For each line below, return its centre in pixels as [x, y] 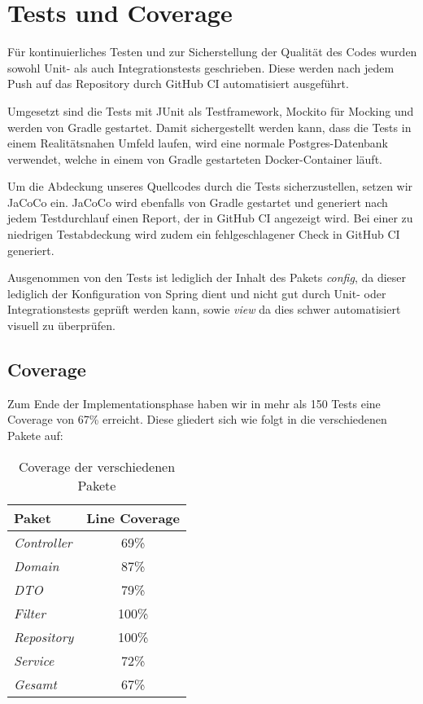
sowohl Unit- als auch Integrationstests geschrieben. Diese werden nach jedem [201, 67]
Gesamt [35, 684]
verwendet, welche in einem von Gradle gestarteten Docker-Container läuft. [195, 158]
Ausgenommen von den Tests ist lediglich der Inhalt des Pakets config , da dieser [207, 277]
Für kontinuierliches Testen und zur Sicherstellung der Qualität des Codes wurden [212, 52]
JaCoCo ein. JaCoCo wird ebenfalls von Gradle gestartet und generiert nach [198, 202]
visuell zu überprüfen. [61, 326]
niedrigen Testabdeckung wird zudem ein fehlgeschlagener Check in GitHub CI [204, 234]
